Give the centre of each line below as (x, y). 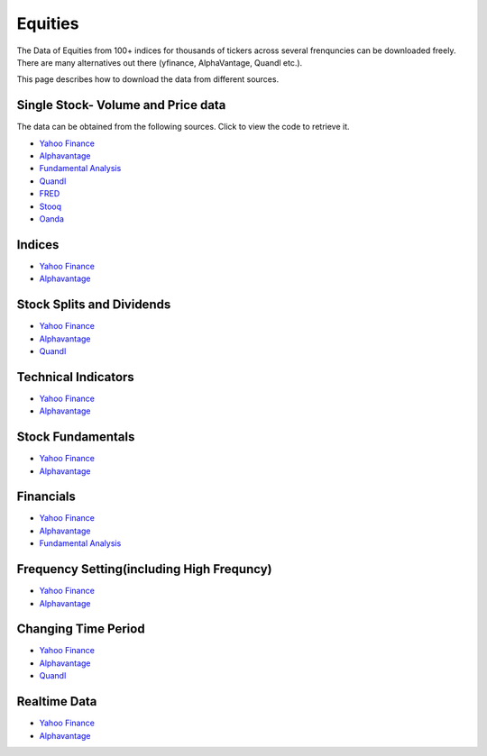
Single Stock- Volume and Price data (121, 105)
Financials (46, 497)
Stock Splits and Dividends (94, 305)
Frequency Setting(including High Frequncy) (144, 569)
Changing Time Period (81, 629)
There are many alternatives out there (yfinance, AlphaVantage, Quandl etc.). (160, 62)
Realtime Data (57, 701)
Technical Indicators (75, 377)
